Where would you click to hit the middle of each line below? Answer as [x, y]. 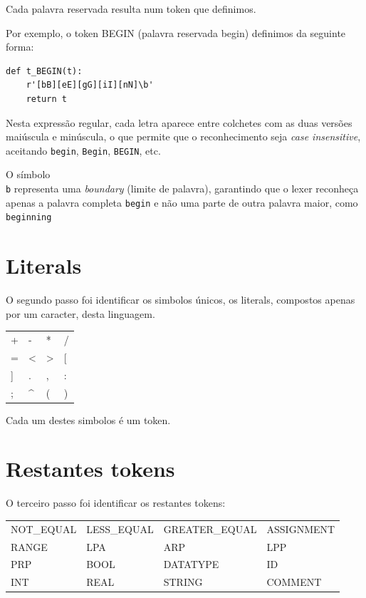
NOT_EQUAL [44, 529]
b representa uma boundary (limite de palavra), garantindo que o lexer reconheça [182, 188]
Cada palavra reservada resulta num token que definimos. [131, 9]
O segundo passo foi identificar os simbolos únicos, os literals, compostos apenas [181, 300]
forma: [20, 47]
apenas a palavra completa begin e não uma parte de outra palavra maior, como [182, 202]
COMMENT [294, 582]
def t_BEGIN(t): [44, 71]
